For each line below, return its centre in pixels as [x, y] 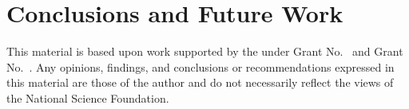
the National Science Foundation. [88, 97]
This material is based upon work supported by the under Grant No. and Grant [205, 51]
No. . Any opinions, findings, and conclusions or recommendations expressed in [201, 66]
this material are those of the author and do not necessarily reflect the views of [200, 82]
